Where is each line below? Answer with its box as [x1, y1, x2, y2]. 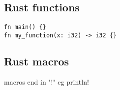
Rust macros [4, 53, 69, 68]
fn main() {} [4, 24, 46, 31]
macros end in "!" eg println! [4, 76, 89, 87]
